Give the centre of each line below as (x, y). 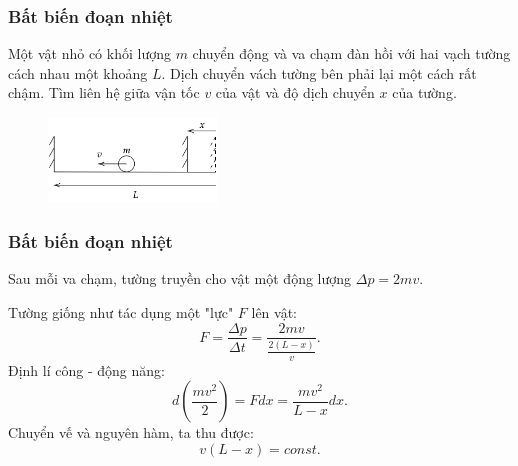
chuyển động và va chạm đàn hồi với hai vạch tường (351, 53)
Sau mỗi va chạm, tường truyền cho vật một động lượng (180, 278)
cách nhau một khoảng (78, 72)
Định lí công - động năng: (86, 369)
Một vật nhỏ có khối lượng (89, 53)
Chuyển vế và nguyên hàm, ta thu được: (131, 432)
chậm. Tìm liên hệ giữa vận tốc (104, 92)
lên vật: (274, 311)
